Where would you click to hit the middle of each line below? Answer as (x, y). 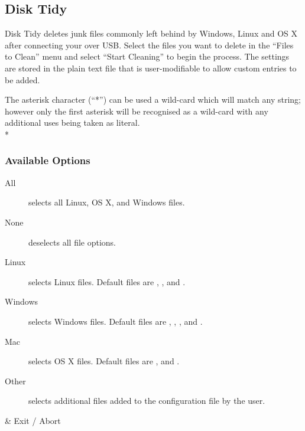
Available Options (48, 160)
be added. (22, 79)
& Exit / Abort (33, 420)
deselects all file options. (72, 242)
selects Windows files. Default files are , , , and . (116, 321)
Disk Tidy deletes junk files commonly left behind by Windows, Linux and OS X (151, 33)
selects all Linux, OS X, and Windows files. (107, 202)
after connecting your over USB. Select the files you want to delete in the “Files (149, 45)
